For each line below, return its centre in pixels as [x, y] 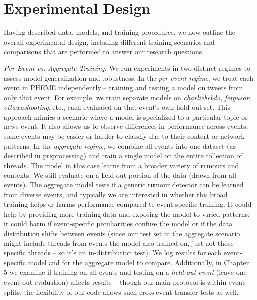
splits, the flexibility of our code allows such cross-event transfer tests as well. [121, 291]
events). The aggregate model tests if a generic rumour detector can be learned [124, 185]
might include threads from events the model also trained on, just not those [119, 243]
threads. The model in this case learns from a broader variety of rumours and [122, 165]
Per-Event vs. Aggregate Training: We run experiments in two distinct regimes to [127, 68]
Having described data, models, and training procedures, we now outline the [120, 32]
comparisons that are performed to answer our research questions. [104, 51]
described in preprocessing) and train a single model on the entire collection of [123, 155]
